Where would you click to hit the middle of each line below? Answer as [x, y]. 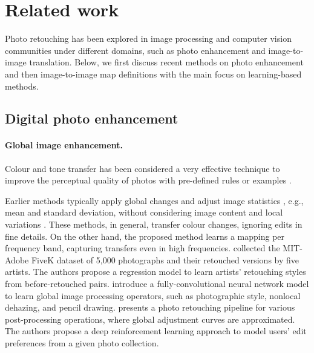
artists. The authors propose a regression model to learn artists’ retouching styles [155, 272]
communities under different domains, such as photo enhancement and [135, 50]
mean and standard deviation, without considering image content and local [144, 212]
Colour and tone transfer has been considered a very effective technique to [142, 168]
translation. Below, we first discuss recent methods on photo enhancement [166, 62]
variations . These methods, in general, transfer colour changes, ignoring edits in [154, 224]
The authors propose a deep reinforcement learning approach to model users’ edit [156, 331]
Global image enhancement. [64, 145]
